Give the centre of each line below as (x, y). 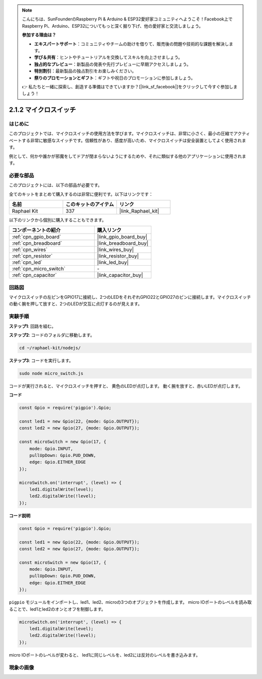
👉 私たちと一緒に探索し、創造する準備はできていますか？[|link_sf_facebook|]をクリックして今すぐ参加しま (130, 86)
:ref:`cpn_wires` (30, 250)
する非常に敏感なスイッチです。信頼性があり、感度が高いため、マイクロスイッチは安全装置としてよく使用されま (134, 140)
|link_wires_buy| (115, 250)
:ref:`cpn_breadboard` (37, 243)
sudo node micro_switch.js (51, 373)
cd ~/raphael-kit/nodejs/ (50, 348)
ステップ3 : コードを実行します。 (41, 360)
